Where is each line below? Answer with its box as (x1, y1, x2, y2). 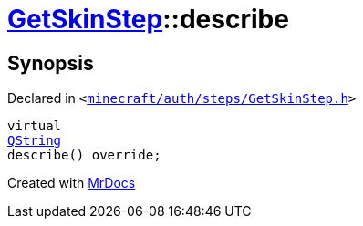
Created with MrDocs (7, 175, 136, 191)
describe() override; (7, 148, 161, 163)
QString (7, 133, 62, 149)
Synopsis (7, 51, 94, 75)
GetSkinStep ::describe (7, 4, 289, 35)
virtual (7, 118, 62, 134)
